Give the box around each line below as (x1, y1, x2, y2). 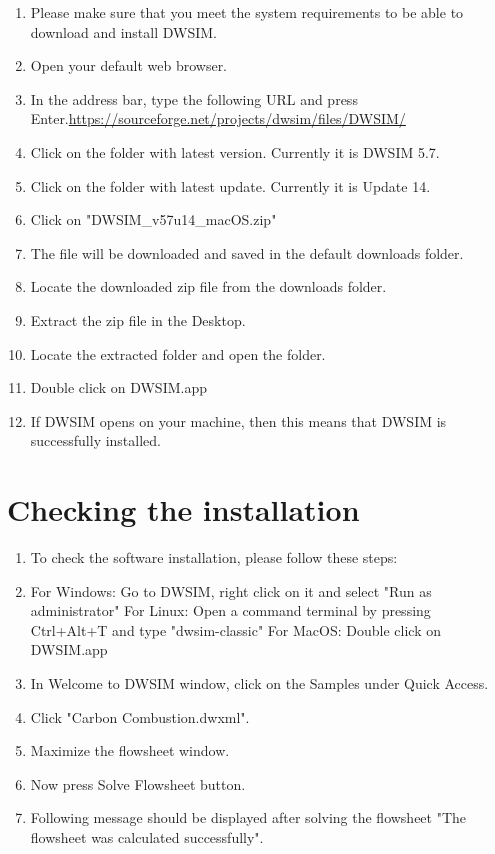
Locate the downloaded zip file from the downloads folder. (30, 276, 387, 297)
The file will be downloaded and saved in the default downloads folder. (30, 242, 464, 263)
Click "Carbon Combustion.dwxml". (30, 706, 250, 727)
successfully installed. (30, 430, 161, 451)
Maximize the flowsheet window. (30, 740, 230, 761)
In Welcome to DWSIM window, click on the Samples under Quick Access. (30, 673, 489, 693)
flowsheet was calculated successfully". (30, 826, 264, 847)
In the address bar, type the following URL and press (30, 88, 358, 109)
